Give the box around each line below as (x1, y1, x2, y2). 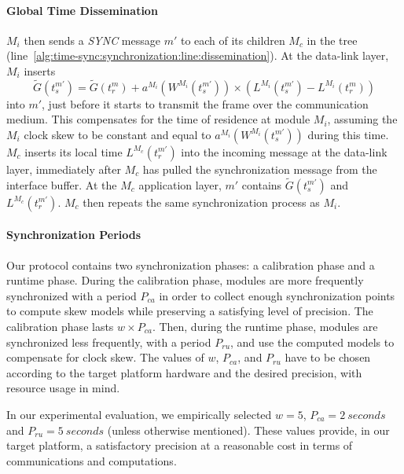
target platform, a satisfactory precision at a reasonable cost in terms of (6, 437, 353, 454)
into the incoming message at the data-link (181, 143, 387, 160)
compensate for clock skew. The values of (6, 349, 204, 366)
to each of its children (180, 31, 285, 48)
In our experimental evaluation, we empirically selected (6, 406, 272, 422)
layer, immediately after (6, 160, 121, 177)
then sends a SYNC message (24, 31, 160, 48)
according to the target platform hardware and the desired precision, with (6, 364, 362, 380)
